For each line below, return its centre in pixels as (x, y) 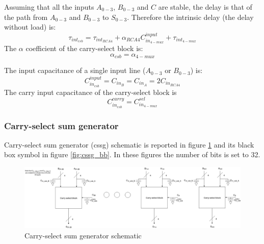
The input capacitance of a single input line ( (75, 70)
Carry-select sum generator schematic (83, 235)
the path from (26, 17)
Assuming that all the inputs (49, 7)
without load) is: (30, 27)
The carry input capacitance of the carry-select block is (90, 92)
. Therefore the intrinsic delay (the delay (190, 17)
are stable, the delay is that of (205, 7)
